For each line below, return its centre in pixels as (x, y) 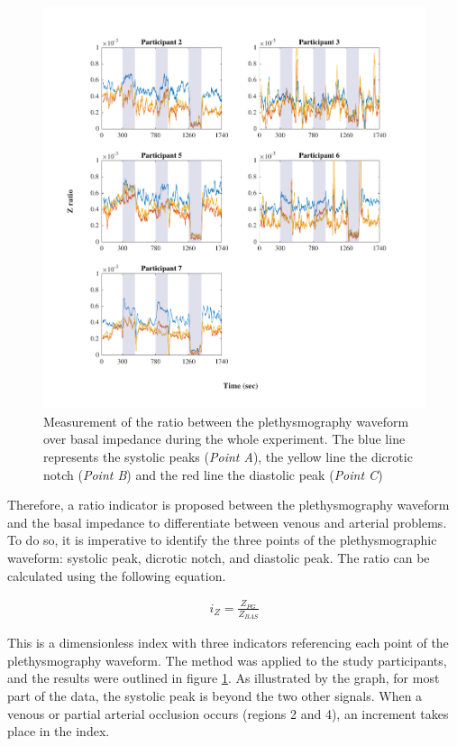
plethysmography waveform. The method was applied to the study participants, (227, 660)
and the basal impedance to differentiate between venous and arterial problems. (227, 522)
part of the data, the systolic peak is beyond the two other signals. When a (215, 695)
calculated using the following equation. (117, 575)
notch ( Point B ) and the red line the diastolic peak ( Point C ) (213, 474)
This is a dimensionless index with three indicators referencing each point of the (228, 643)
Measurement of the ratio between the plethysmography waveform (226, 421)
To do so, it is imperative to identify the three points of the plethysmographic (222, 540)
